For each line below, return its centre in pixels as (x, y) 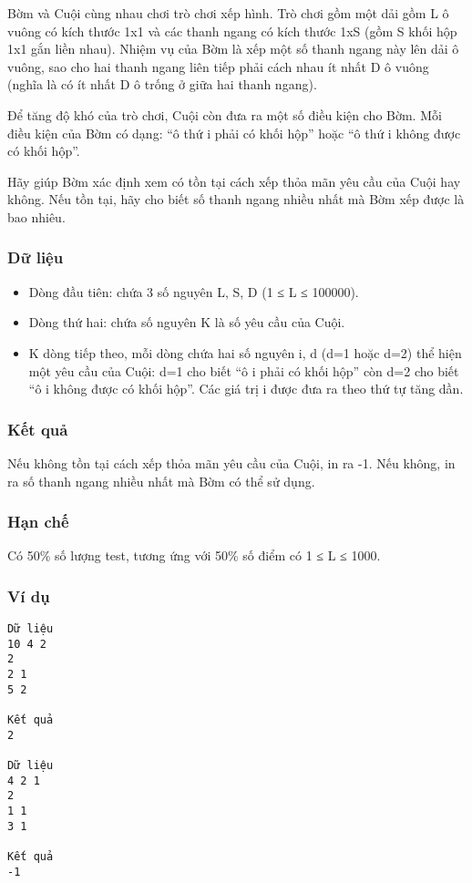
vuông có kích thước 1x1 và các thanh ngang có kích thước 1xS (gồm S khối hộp (232, 31)
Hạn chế (38, 522)
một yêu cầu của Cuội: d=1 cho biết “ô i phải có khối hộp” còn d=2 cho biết (244, 370)
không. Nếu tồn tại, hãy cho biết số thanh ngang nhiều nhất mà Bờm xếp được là (236, 199)
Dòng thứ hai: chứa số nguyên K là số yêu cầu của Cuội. (187, 322)
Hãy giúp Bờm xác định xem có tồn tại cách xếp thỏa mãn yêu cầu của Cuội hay (234, 181)
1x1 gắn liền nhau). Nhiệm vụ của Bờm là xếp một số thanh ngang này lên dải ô (233, 49)
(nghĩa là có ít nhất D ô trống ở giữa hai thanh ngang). (162, 84)
